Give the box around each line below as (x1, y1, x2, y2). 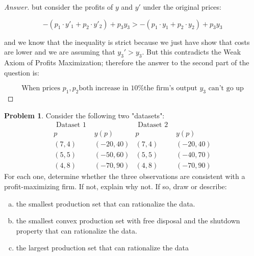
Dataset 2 (138, 121, 168, 129)
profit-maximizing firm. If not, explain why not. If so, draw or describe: (4, 181, 227, 191)
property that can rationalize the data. (16, 225, 137, 236)
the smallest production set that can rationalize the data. (16, 198, 195, 209)
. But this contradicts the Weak (142, 46, 241, 57)
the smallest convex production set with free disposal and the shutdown (16, 215, 240, 226)
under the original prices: (143, 2, 221, 12)
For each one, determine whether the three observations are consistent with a (4, 171, 245, 182)
